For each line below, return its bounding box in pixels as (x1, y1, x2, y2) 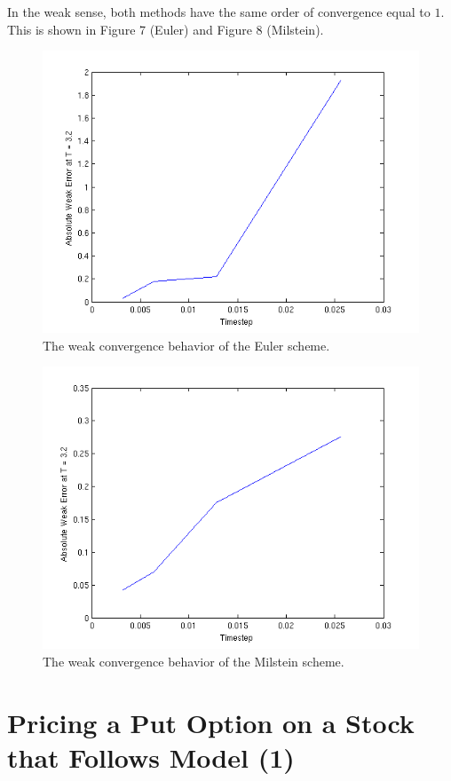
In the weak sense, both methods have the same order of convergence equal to (7, 3, 431, 20)
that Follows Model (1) (7, 738, 295, 775)
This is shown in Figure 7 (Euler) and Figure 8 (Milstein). (7, 20, 324, 38)
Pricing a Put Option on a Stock (7, 704, 415, 740)
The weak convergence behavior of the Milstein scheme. (43, 651, 344, 670)
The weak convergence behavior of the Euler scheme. (43, 335, 330, 354)
